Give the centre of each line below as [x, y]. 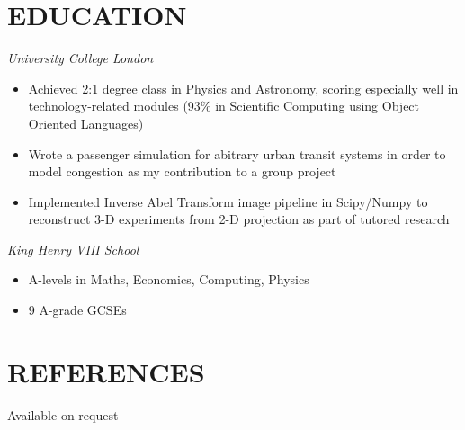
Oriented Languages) [86, 123]
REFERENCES [106, 371]
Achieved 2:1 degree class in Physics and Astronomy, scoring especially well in [243, 88]
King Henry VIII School [73, 249]
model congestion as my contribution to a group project [182, 171]
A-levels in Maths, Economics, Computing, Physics [169, 279]
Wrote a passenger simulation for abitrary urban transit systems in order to [237, 153]
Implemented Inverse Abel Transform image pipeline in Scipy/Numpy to [228, 201]
